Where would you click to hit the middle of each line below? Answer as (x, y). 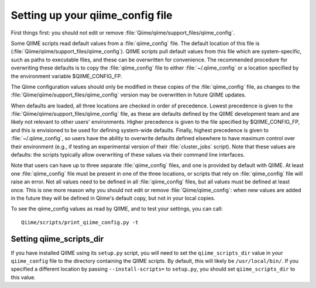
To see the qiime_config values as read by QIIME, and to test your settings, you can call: (117, 209)
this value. (23, 277)
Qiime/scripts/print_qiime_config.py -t (80, 222)
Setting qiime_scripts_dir (57, 239)
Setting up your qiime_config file (92, 15)
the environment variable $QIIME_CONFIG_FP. (66, 76)
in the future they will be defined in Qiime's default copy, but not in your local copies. (113, 198)
